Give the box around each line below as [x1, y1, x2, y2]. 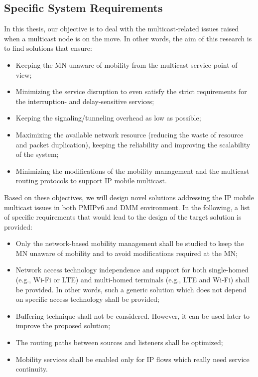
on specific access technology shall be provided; [15, 294, 159, 304]
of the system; [15, 149, 59, 159]
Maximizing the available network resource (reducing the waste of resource [15, 129, 244, 139]
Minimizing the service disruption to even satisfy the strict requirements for [15, 86, 247, 97]
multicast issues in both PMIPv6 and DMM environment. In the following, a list [4, 202, 250, 212]
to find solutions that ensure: [4, 43, 92, 53]
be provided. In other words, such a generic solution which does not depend [15, 284, 247, 294]
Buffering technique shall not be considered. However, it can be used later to [15, 310, 250, 321]
